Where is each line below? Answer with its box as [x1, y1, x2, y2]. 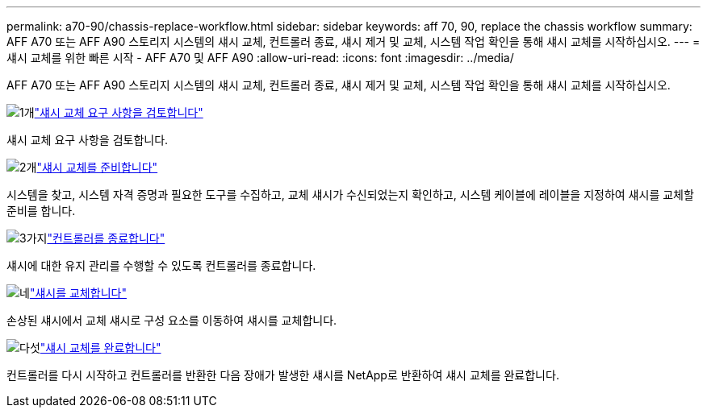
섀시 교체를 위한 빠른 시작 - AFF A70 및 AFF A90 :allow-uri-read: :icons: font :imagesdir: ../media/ [6, 51, 514, 64]
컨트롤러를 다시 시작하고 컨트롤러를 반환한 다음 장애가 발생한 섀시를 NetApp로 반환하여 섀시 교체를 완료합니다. [6, 368, 559, 382]
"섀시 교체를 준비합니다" [36, 160, 158, 174]
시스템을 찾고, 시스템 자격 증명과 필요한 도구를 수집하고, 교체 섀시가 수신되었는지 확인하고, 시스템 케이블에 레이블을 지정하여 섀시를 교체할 [6, 188, 694, 201]
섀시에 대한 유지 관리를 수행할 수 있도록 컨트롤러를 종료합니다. [6, 259, 316, 272]
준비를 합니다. [6, 204, 76, 217]
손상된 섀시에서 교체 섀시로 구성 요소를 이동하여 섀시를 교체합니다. [6, 313, 337, 327]
